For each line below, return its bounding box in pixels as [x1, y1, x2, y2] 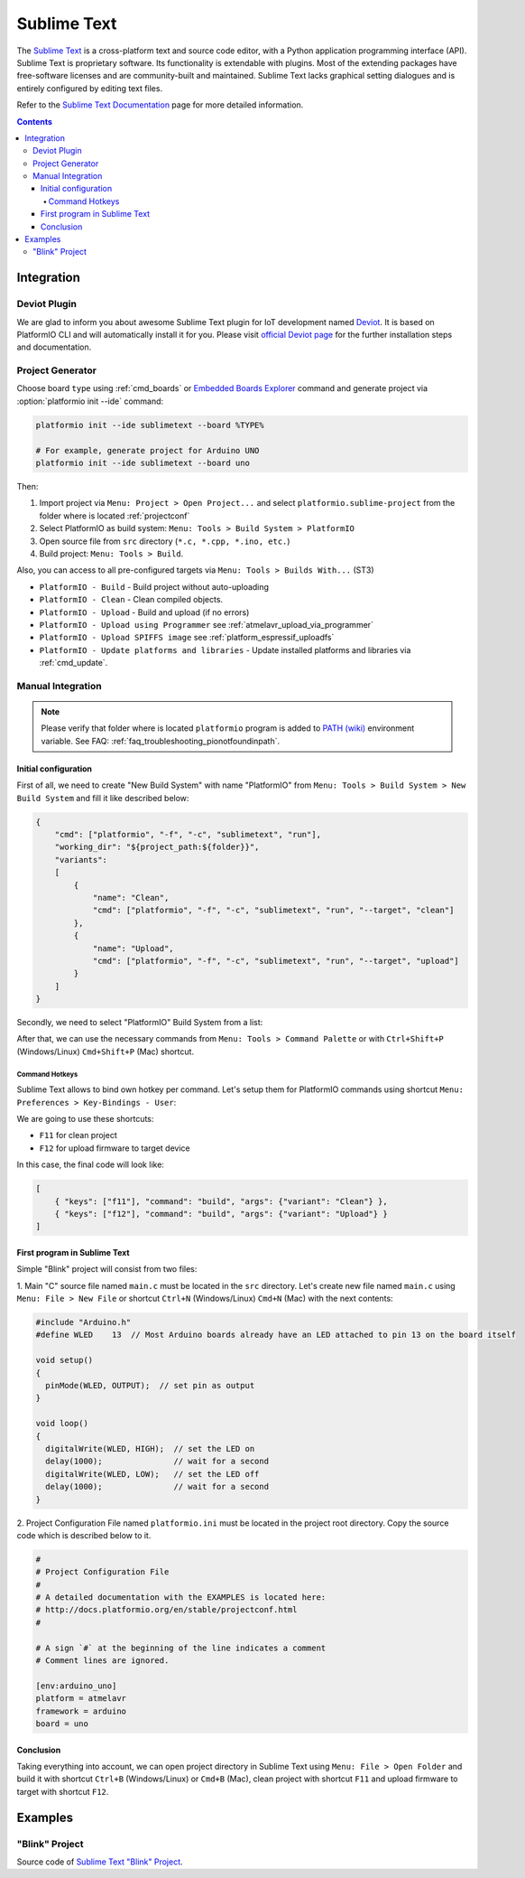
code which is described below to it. [16, 1529, 152, 1540]
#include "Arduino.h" [35, 1317, 132, 1328]
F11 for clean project [39, 1130, 117, 1141]
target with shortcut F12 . [16, 1786, 109, 1797]
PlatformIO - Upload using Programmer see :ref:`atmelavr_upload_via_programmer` [39, 619, 374, 630]
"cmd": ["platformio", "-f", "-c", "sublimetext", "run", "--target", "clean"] [92, 905, 455, 916]
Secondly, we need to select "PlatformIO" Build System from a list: [16, 1017, 263, 1028]
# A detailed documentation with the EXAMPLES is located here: [35, 1593, 327, 1602]
